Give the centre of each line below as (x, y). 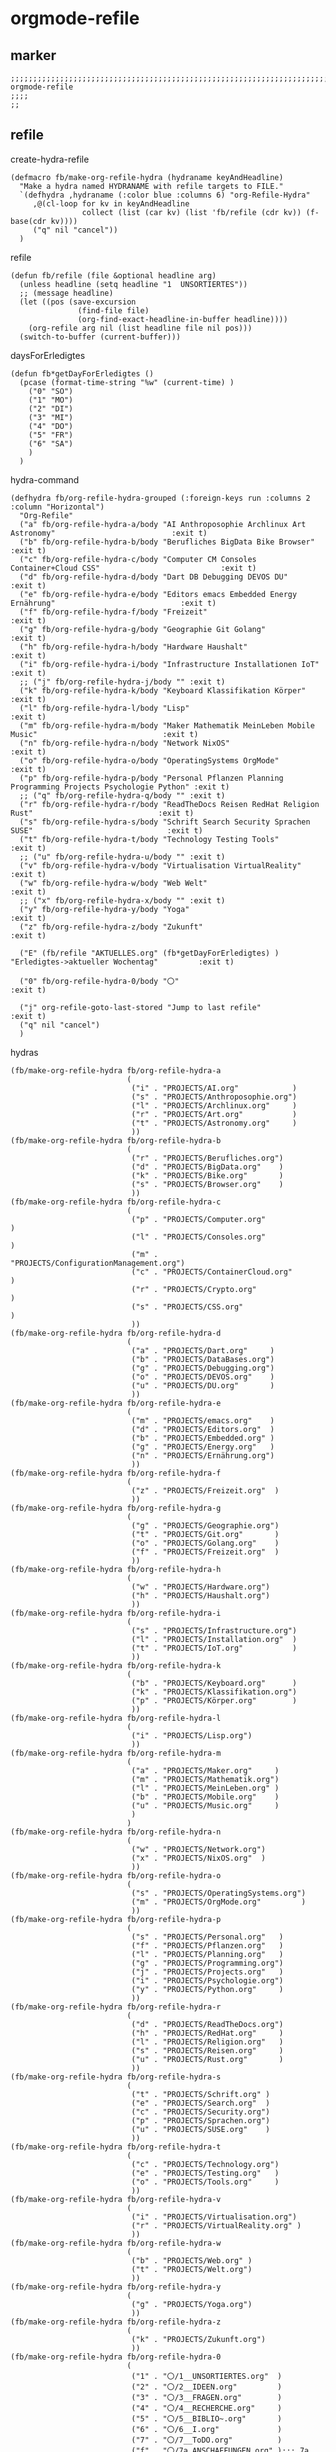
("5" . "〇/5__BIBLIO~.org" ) (207, 2418)
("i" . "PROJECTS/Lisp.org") (192, 1735)
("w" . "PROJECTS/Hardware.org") (201, 1587)
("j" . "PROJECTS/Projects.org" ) (207, 1972)
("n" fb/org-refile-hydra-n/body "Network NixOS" (124, 743)
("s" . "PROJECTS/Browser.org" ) (207, 1184)
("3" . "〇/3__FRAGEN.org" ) (207, 2397)
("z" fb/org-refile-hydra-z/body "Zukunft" (111, 927)
